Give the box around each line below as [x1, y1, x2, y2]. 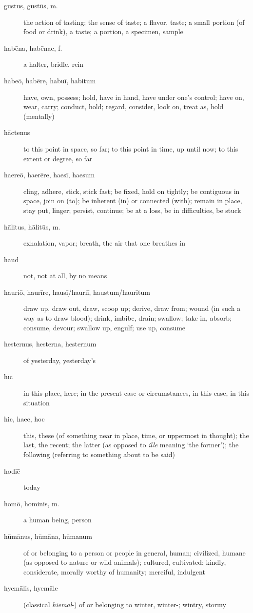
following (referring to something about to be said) [23, 449, 175, 459]
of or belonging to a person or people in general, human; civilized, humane [23, 547, 246, 557]
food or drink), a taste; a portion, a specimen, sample [23, 26, 183, 37]
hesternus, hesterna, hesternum [4, 339, 97, 349]
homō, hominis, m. [4, 498, 59, 508]
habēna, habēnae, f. [4, 42, 62, 53]
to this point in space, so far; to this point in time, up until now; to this [23, 143, 238, 153]
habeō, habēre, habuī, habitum [4, 75, 96, 85]
